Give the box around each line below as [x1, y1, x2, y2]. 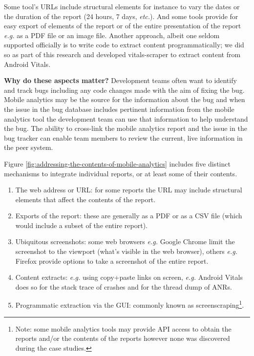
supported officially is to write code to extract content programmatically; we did [4, 40, 244, 50]
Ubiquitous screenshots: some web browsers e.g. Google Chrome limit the [15, 236, 235, 247]
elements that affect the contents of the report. [15, 194, 156, 204]
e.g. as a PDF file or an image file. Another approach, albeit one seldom [4, 30, 220, 40]
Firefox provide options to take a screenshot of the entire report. [15, 255, 209, 266]
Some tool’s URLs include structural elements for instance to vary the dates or [4, 1, 240, 11]
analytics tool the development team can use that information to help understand [4, 113, 248, 124]
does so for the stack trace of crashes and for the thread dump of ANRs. [15, 281, 232, 292]
